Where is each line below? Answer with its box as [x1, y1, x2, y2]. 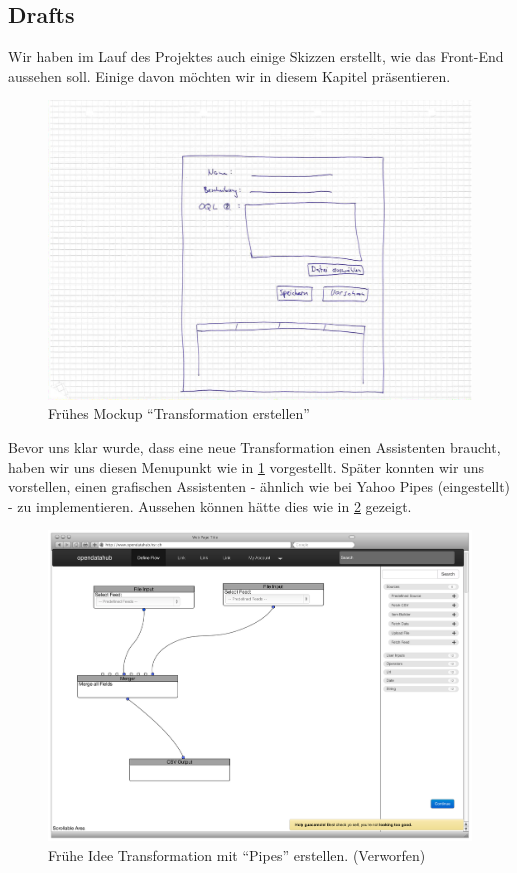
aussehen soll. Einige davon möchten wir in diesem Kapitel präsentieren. [8, 65, 451, 86]
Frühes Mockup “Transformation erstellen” [48, 403, 310, 424]
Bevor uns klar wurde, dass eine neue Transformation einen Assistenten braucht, [8, 436, 501, 457]
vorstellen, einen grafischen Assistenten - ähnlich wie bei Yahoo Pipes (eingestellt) [8, 476, 511, 497]
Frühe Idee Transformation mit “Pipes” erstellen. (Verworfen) [48, 844, 426, 865]
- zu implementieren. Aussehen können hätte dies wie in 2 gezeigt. [8, 495, 412, 516]
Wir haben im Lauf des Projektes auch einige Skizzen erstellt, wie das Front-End [8, 46, 504, 67]
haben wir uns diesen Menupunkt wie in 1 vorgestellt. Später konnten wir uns [8, 456, 485, 477]
